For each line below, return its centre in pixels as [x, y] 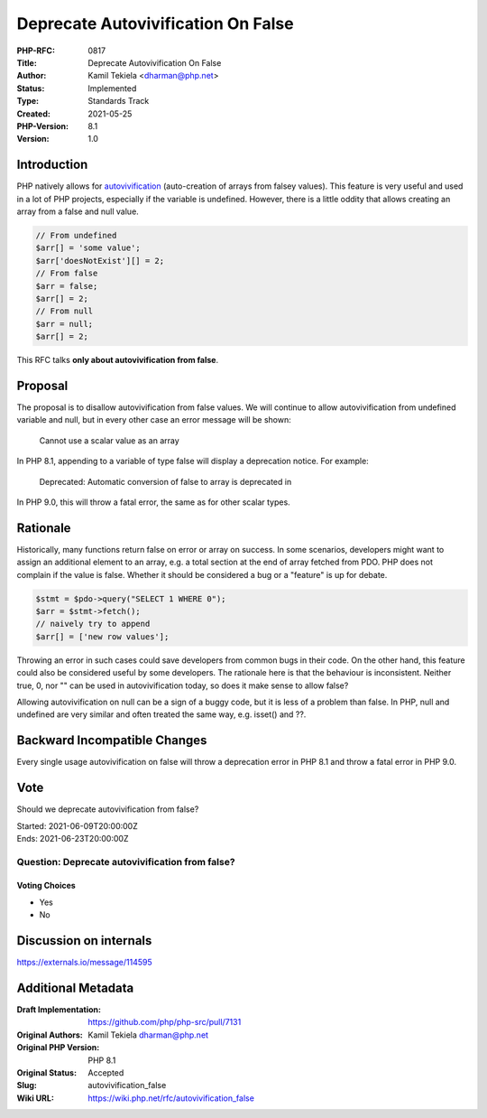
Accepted [106, 1073]
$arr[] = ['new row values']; [102, 636]
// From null [64, 311]
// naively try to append [93, 624]
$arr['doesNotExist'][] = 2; [100, 261]
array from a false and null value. [78, 211]
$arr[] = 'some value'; [88, 248]
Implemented [112, 88]
